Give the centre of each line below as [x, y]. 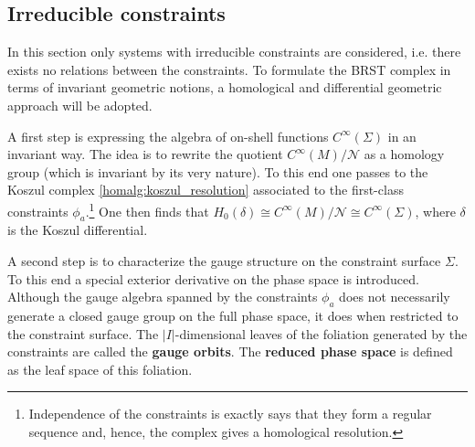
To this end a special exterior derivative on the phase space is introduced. [213, 278]
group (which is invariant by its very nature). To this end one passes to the [218, 171]
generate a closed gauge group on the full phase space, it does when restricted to [233, 315]
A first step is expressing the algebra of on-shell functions [168, 136]
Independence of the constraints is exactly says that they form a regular [230, 414]
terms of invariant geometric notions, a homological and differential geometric [225, 87]
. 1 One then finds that [147, 209]
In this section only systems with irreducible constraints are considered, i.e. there [234, 52]
